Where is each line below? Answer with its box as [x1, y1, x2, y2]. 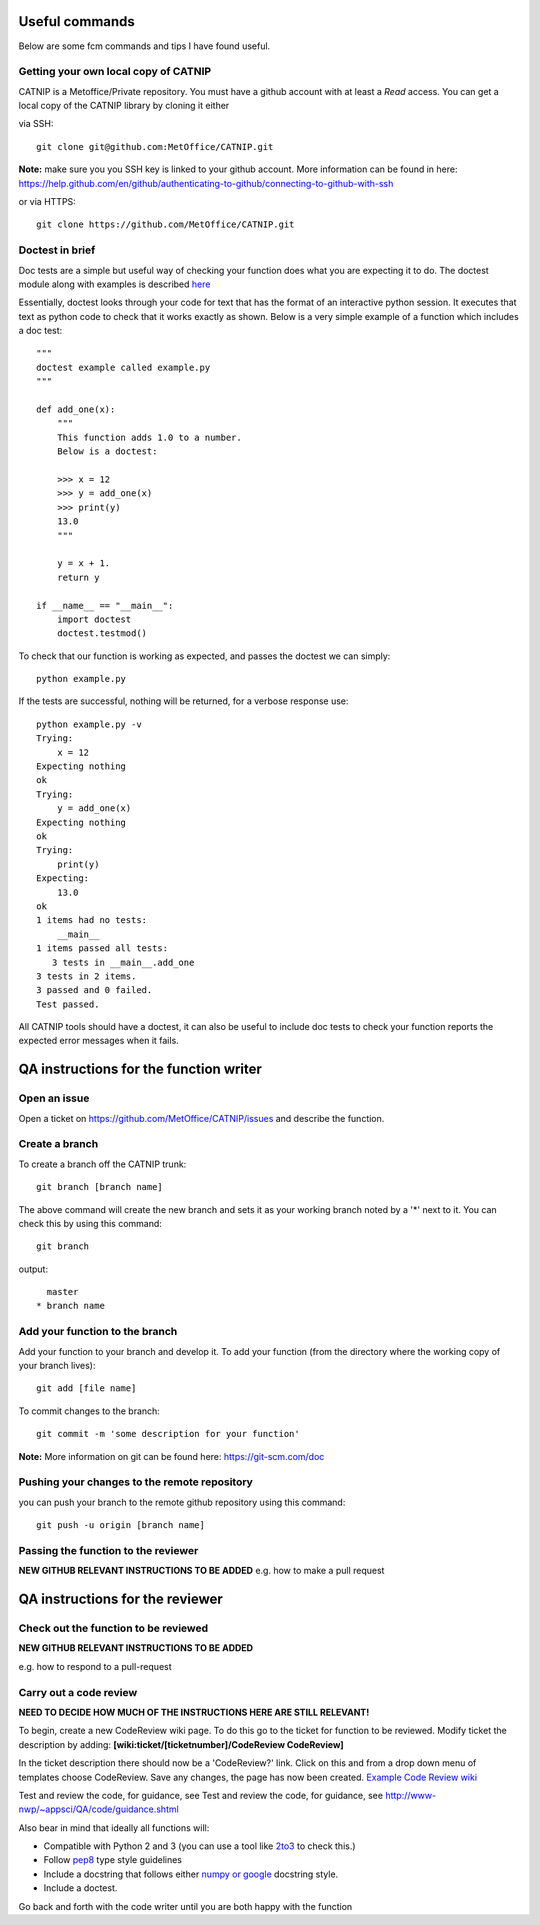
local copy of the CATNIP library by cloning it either [18, 100, 230, 112]
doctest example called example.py [36, 361, 211, 373]
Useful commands [18, 13, 135, 30]
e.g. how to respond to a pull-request [18, 1660, 172, 1672]
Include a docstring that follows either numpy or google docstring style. [43, 1868, 339, 1880]
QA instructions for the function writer [18, 1061, 262, 1078]
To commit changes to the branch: [18, 1405, 160, 1417]
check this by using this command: [18, 1217, 162, 1229]
